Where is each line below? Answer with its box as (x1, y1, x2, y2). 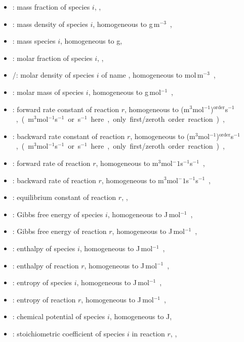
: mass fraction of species (12, 2, 90, 12)
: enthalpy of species (12, 243, 75, 253)
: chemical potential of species (12, 311, 105, 322)
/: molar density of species (12, 70, 95, 80)
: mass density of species (12, 18, 88, 29)
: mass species (12, 36, 56, 46)
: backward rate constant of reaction (12, 130, 125, 141)
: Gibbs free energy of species (12, 209, 103, 219)
